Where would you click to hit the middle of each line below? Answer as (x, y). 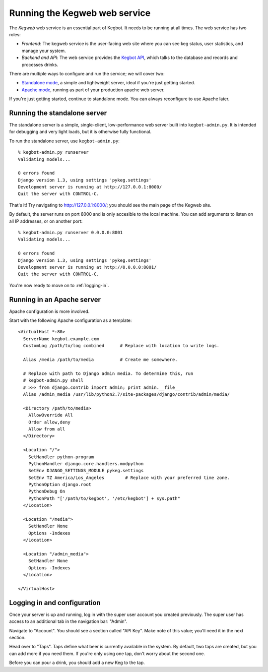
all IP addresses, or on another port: (46, 221)
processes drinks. (40, 64)
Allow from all (47, 429)
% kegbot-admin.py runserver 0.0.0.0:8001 (70, 233)
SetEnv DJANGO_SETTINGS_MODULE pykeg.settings (86, 471)
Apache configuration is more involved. (49, 311)
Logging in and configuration (55, 603)
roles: (15, 34)
